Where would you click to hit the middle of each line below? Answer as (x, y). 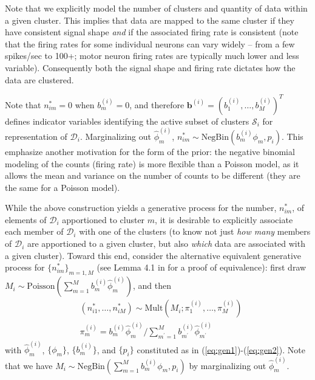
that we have (29, 365)
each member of (34, 231)
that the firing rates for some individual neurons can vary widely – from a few (150, 43)
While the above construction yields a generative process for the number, (141, 208)
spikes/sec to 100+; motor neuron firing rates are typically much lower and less (152, 56)
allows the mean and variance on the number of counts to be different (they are (153, 175)
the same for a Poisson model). (63, 187)
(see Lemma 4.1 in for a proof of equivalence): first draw (202, 267)
